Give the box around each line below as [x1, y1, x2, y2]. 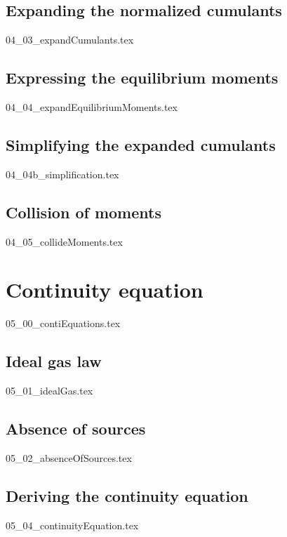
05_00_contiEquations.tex [6, 316, 121, 331]
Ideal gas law [6, 350, 102, 372]
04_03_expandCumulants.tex [6, 32, 134, 47]
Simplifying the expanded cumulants [6, 133, 276, 155]
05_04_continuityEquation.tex [6, 517, 139, 532]
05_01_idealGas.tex [6, 383, 93, 398]
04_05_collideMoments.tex [6, 234, 123, 248]
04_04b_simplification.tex [6, 166, 119, 181]
